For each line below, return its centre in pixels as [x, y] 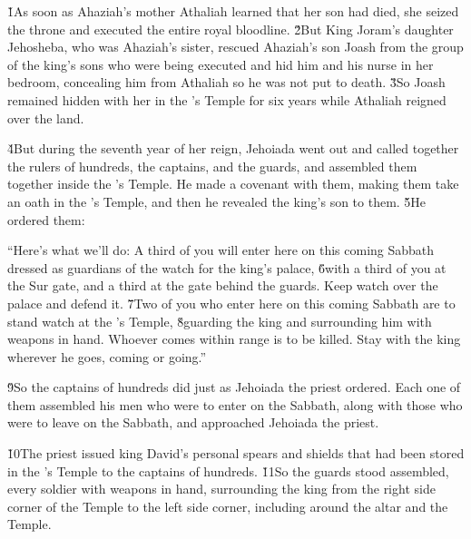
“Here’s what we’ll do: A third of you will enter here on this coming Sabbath [221, 250]
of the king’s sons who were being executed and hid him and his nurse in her [221, 64]
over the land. [46, 118]
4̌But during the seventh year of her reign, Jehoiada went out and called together [233, 148]
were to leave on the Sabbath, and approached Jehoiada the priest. [193, 422]
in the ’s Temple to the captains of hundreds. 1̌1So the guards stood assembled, [228, 470]
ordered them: [46, 219]
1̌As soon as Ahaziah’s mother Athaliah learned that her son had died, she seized [233, 11]
